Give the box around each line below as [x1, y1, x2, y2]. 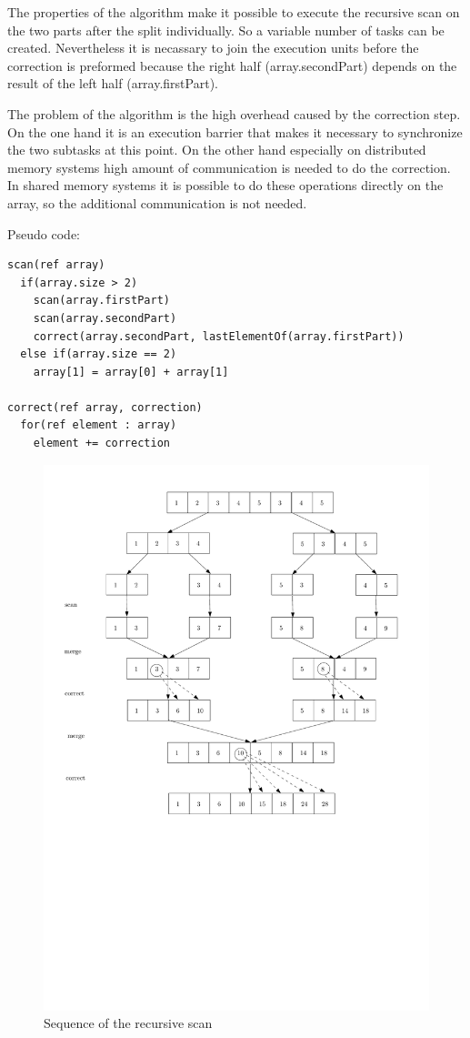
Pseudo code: [7, 224, 80, 243]
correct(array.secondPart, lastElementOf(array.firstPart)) [33, 329, 405, 343]
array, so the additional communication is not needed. [7, 193, 307, 212]
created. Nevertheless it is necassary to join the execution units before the [7, 38, 419, 57]
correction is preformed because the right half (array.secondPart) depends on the [7, 55, 457, 75]
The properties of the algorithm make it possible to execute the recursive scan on [7, 3, 460, 21]
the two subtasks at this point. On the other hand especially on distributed [7, 140, 426, 159]
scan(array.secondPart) [33, 311, 177, 325]
